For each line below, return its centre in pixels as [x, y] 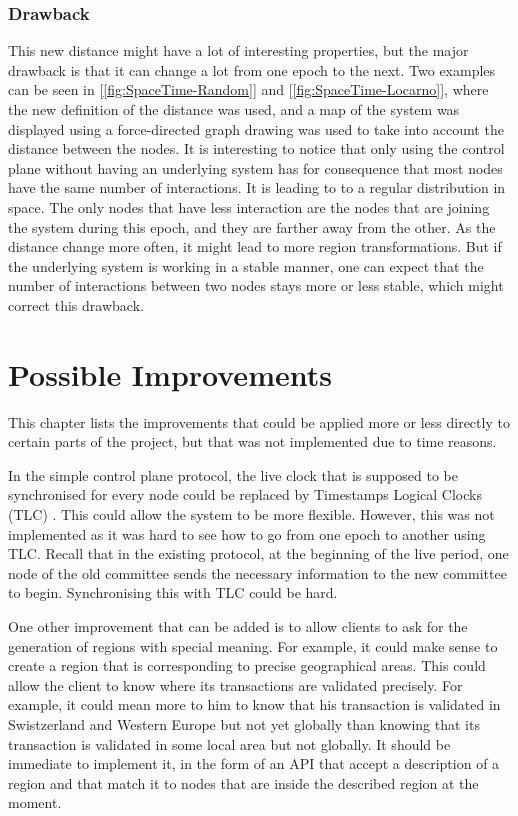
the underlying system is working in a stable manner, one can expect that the [246, 265]
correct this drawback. [76, 304]
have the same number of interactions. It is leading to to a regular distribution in [257, 187]
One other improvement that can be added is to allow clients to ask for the [238, 626]
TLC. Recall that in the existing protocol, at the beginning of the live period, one [258, 553]
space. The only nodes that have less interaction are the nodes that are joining [249, 206]
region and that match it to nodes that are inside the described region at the [243, 782]
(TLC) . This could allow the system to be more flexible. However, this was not [251, 514]
